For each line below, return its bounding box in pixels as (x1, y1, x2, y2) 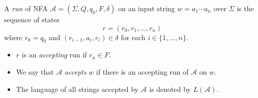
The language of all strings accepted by (16, 83, 138, 94)
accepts (65, 66, 87, 77)
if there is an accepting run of (96, 66, 189, 77)
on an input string (118, 3, 175, 13)
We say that (16, 66, 54, 77)
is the (237, 3, 254, 13)
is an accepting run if (21, 49, 87, 60)
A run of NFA (4, 3, 48, 13)
